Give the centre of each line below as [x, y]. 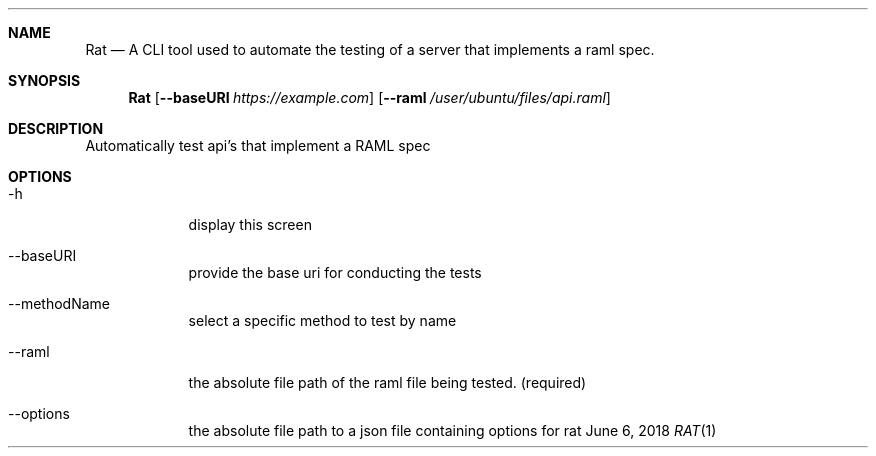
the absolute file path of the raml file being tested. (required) [387, 382]
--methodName [59, 303]
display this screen [250, 224]
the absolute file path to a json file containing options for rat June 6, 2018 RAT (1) [452, 430]
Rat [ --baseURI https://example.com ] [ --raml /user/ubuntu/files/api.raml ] [369, 97]
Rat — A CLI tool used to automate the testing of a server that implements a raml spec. [370, 49]
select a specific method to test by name [322, 320]
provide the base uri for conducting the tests [335, 272]
